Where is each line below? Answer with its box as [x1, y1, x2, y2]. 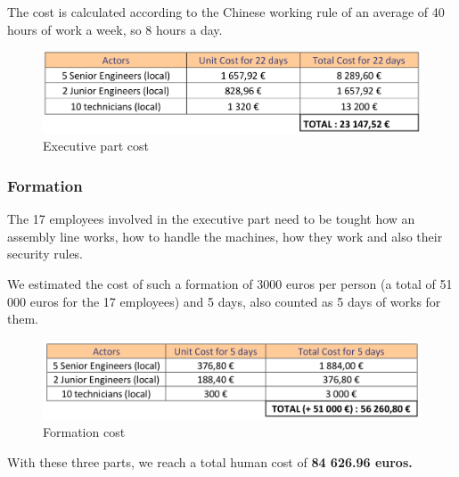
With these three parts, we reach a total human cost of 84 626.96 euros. [7, 452, 413, 471]
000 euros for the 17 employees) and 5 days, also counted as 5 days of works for [7, 292, 441, 310]
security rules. [7, 244, 84, 263]
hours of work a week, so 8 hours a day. [7, 20, 223, 38]
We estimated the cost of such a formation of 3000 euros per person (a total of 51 [7, 274, 453, 292]
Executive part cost [43, 136, 149, 155]
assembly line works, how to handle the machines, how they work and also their [7, 226, 443, 245]
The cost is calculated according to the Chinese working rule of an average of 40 [7, 3, 445, 21]
